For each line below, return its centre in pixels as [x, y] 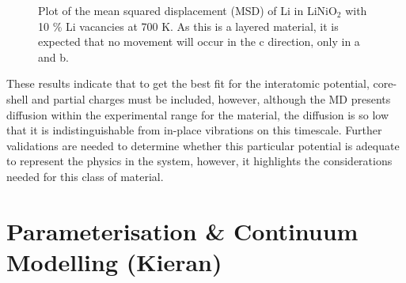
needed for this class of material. [85, 176]
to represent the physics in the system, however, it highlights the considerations [199, 161]
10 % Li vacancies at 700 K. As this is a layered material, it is [188, 26]
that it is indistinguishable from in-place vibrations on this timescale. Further [194, 130]
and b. [53, 57]
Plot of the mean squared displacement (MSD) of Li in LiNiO [188, 10]
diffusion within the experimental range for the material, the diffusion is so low [198, 114]
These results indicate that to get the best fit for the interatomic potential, [188, 83]
